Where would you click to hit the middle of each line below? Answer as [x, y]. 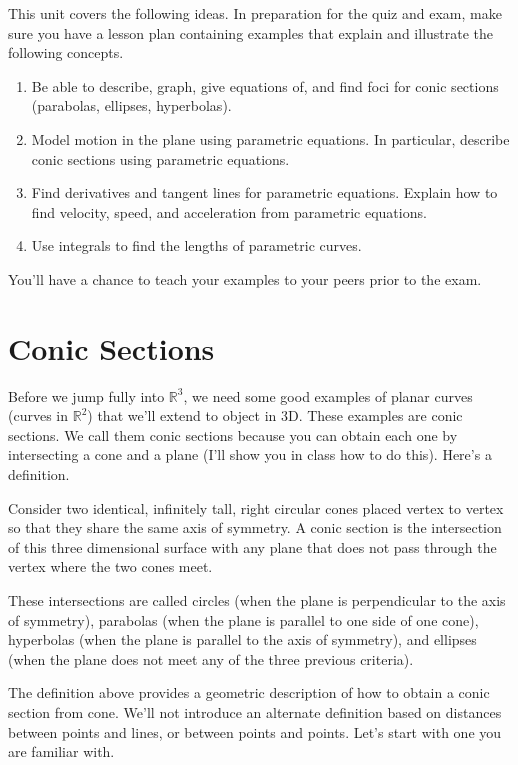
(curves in [38, 415]
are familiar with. [61, 751]
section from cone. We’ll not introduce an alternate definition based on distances [255, 711]
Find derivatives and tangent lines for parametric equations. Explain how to [264, 192]
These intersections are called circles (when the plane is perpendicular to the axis [257, 600]
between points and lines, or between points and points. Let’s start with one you [255, 731]
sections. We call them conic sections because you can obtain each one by [233, 434]
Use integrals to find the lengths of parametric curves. [196, 245]
